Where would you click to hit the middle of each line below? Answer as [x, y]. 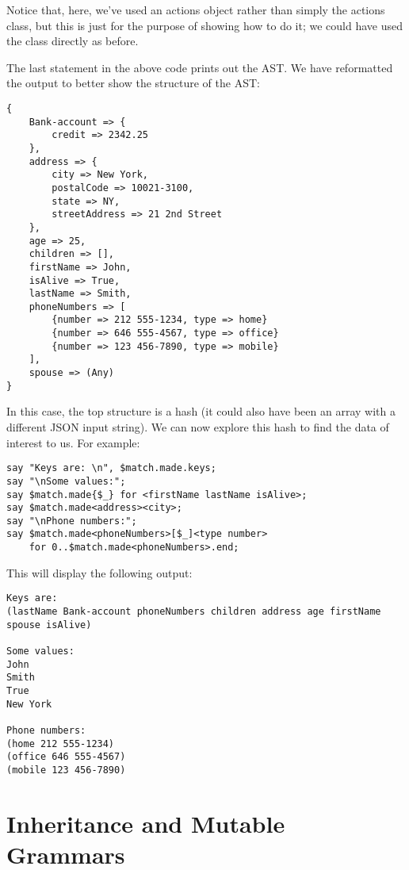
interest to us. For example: [73, 442]
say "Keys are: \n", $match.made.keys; [111, 468]
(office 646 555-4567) [66, 757]
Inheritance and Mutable [146, 823]
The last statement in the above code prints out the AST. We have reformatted [200, 67]
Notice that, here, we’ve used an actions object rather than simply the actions [196, 10]
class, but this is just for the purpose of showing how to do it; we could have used [205, 25]
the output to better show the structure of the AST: [133, 83]
